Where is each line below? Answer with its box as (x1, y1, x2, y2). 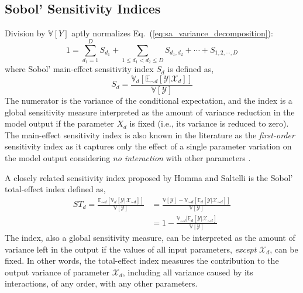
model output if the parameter (5, 117, 114, 130)
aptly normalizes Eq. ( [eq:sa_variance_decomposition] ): (71, 27, 273, 39)
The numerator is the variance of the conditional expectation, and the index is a (5, 94, 292, 106)
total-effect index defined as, (5, 183, 106, 195)
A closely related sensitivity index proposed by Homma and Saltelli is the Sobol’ (5, 171, 293, 183)
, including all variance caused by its (122, 265, 253, 278)
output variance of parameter (5, 265, 110, 278)
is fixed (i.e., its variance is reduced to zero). (129, 117, 289, 130)
